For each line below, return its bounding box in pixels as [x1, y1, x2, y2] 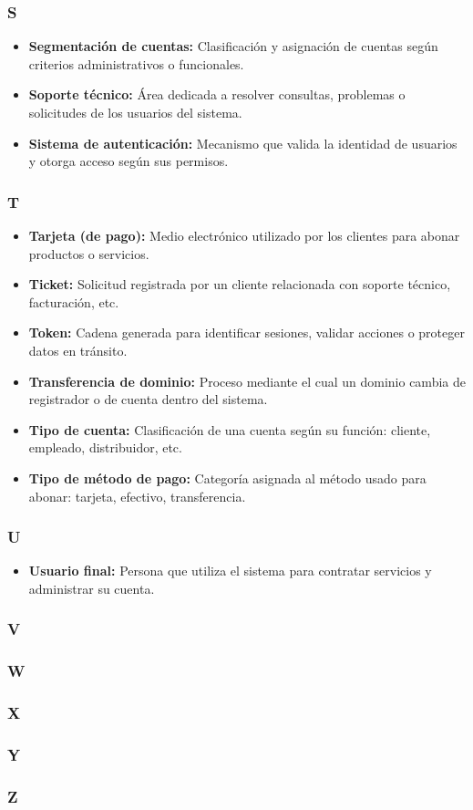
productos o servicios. [28, 244, 149, 263]
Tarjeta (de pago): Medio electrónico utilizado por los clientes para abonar [28, 226, 460, 244]
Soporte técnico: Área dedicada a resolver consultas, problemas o [28, 85, 406, 104]
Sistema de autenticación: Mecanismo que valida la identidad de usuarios [28, 133, 458, 152]
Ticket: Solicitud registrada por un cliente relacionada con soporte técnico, [28, 275, 451, 294]
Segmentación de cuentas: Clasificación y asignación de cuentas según [28, 36, 438, 56]
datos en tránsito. [28, 340, 128, 359]
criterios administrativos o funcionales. [28, 54, 244, 73]
